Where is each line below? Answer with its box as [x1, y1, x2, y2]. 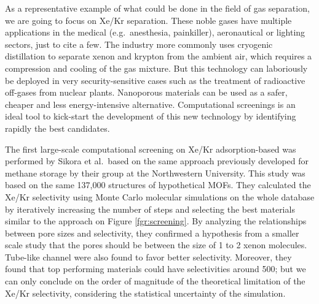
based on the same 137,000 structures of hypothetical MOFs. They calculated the [5, 178, 311, 191]
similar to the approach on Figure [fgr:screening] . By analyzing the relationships [5, 215, 307, 227]
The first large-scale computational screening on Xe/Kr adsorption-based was [5, 142, 296, 155]
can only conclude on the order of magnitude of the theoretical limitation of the [5, 275, 305, 287]
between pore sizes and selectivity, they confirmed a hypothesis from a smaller [5, 226, 299, 239]
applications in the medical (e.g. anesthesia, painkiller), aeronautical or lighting [5, 26, 305, 39]
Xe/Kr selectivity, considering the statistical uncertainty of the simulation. [5, 286, 286, 299]
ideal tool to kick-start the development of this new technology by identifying [5, 110, 296, 123]
